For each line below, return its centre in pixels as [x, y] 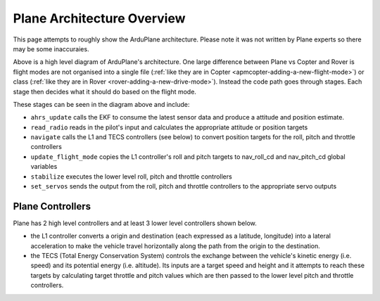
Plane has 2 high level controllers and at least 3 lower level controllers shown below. [135, 223]
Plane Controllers [52, 206]
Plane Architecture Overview [99, 18]
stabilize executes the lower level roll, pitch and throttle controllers [131, 177]
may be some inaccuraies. [51, 49]
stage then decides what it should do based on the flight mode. [105, 91]
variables [44, 167]
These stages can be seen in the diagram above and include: [101, 104]
